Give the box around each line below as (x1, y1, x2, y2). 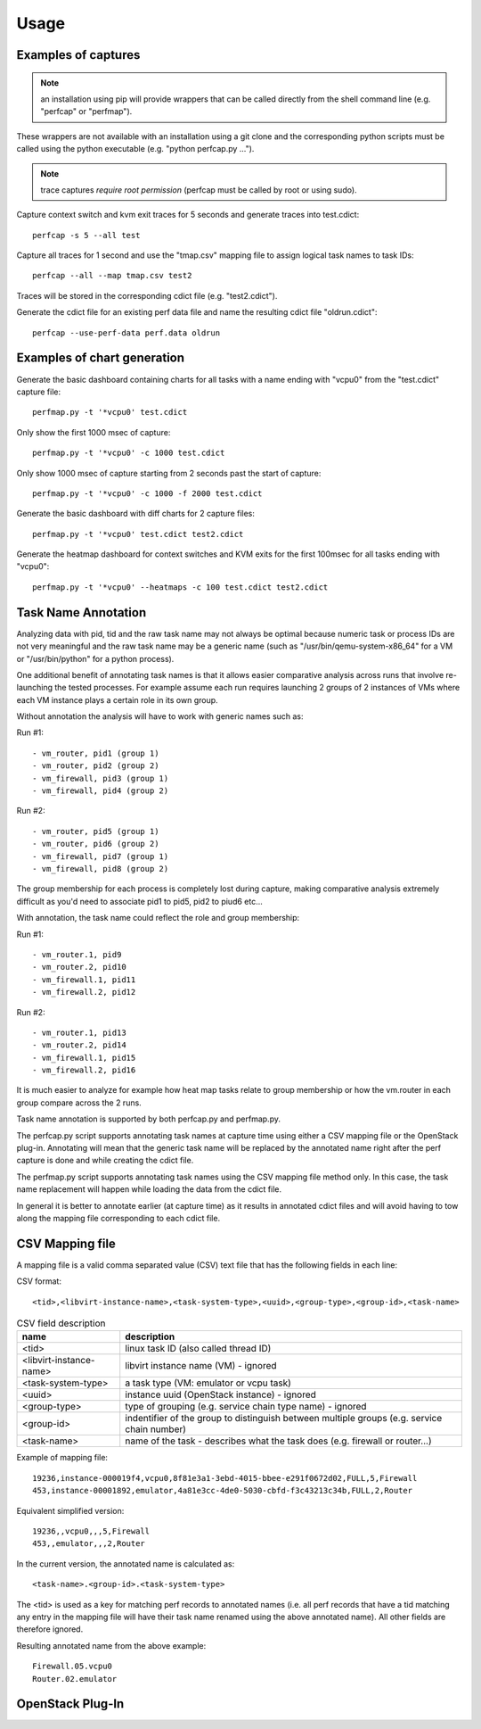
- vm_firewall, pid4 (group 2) (32, 786, 169, 796)
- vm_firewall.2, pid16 (32, 1065, 136, 1075)
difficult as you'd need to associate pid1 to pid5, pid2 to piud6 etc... (16, 896, 263, 906)
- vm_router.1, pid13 (32, 1027, 126, 1038)
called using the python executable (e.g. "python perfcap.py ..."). (16, 144, 255, 154)
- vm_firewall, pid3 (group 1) (32, 773, 169, 783)
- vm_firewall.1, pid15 (32, 1053, 136, 1063)
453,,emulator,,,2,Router (32, 1539, 146, 1549)
